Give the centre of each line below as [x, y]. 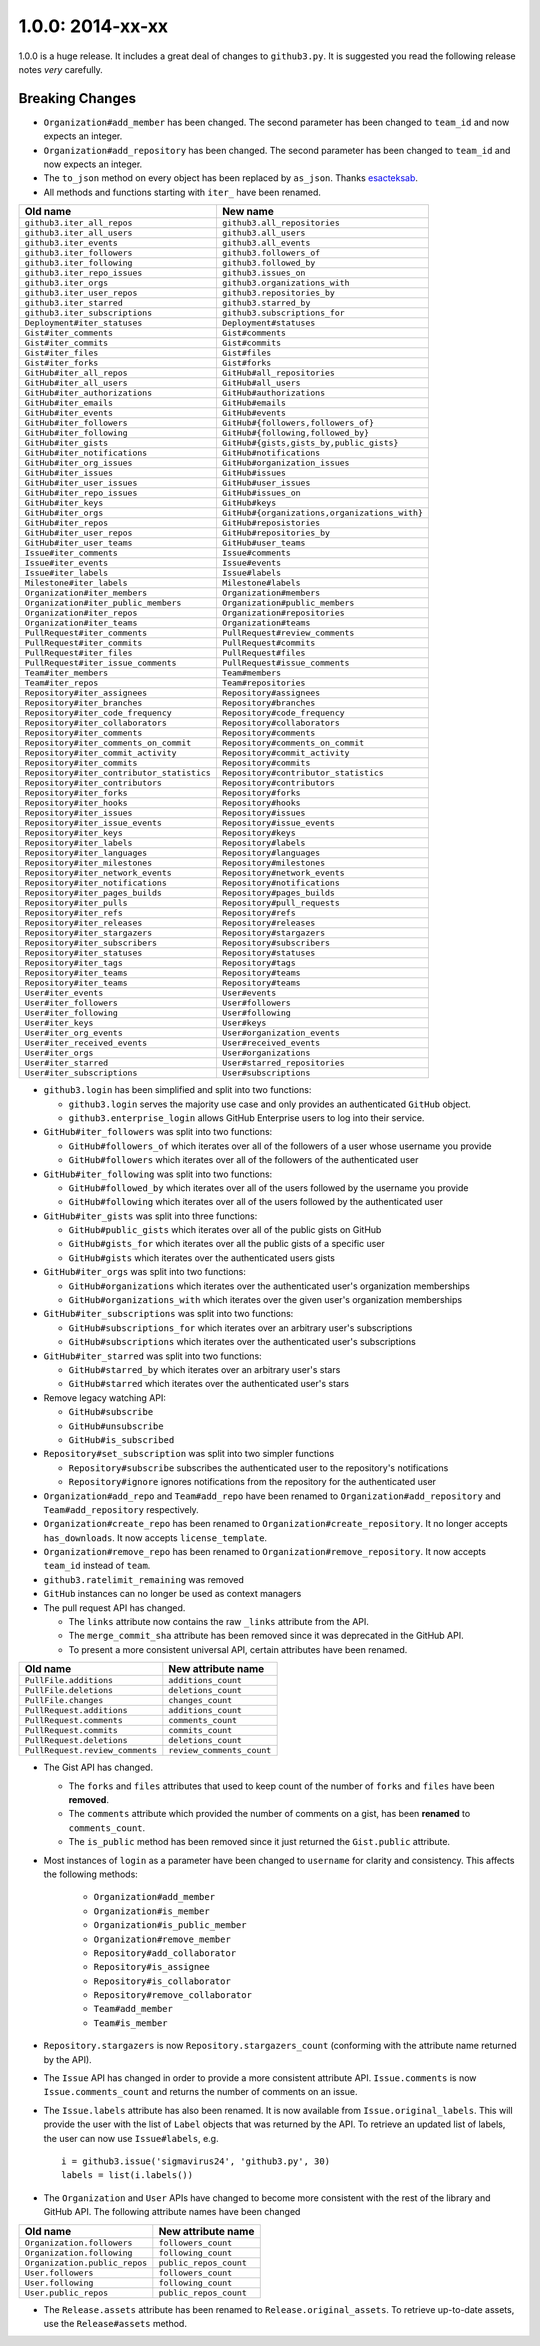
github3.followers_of [271, 253]
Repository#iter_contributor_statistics [118, 773]
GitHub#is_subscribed [121, 1439]
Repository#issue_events [278, 823]
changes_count [200, 1700]
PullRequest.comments [74, 1720]
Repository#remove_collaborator [172, 1995]
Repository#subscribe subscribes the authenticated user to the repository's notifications [258, 1467]
